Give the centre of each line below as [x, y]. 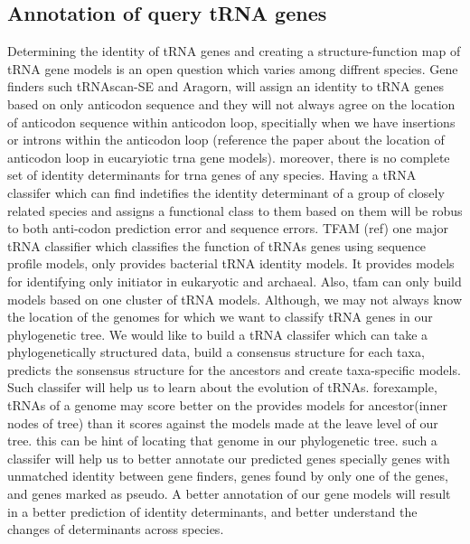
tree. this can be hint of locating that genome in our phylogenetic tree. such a [222, 441]
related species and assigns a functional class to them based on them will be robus [235, 210]
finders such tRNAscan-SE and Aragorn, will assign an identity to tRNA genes [226, 86]
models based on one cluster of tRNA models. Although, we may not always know [235, 299]
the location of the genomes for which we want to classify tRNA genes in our [220, 317]
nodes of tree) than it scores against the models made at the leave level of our [223, 422]
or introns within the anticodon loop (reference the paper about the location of [226, 140]
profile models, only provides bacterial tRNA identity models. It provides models [231, 263]
